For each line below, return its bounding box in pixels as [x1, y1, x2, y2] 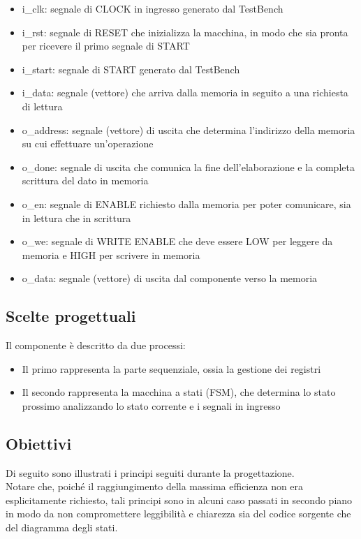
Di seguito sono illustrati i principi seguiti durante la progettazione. [6, 465, 295, 480]
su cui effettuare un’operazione [22, 136, 154, 151]
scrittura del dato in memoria [22, 173, 149, 188]
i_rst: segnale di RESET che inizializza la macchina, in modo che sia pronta [22, 24, 348, 39]
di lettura [22, 98, 63, 113]
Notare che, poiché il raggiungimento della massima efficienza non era [6, 479, 304, 494]
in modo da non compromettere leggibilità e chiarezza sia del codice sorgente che [6, 506, 351, 521]
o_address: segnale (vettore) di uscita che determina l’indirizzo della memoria [22, 122, 355, 137]
